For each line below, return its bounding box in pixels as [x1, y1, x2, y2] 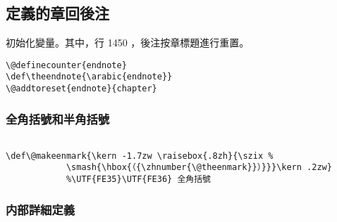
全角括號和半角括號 [6, 110, 110, 127]
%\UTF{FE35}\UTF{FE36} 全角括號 [66, 174, 211, 184]
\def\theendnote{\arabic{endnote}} [6, 72, 173, 82]
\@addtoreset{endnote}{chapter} [6, 84, 157, 94]
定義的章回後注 [6, 2, 109, 24]
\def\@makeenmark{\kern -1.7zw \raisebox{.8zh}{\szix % [6, 150, 274, 161]
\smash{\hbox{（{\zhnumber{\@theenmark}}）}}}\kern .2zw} [66, 162, 332, 173]
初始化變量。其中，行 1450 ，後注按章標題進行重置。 [6, 35, 250, 50]
